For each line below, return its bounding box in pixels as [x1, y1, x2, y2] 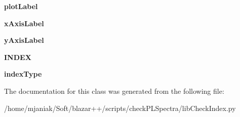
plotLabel [4, 1, 38, 11]
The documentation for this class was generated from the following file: [4, 85, 224, 96]
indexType [4, 69, 42, 79]
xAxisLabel [4, 18, 44, 28]
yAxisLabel [4, 35, 44, 45]
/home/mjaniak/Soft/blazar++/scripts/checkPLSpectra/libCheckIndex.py [4, 102, 236, 113]
